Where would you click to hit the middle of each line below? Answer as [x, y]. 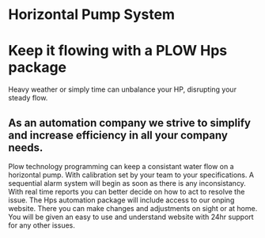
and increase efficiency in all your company [118, 135]
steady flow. [28, 98]
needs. [26, 147]
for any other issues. [42, 225]
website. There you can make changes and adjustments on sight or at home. [133, 208]
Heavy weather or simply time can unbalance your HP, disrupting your [123, 89]
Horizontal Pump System [92, 15]
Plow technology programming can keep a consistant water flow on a [121, 166]
